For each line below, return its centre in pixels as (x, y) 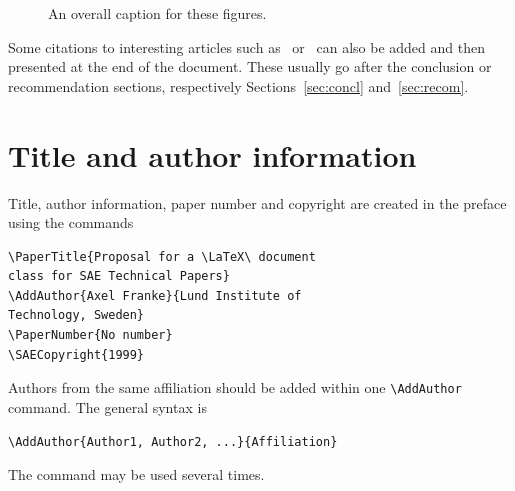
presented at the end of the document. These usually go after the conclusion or (250, 66)
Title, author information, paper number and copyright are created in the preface (257, 202)
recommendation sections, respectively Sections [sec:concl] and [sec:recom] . (238, 85)
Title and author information (212, 154)
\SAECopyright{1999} (76, 354)
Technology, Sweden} (76, 315)
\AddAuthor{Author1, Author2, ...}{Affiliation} (173, 441)
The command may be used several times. (136, 474)
